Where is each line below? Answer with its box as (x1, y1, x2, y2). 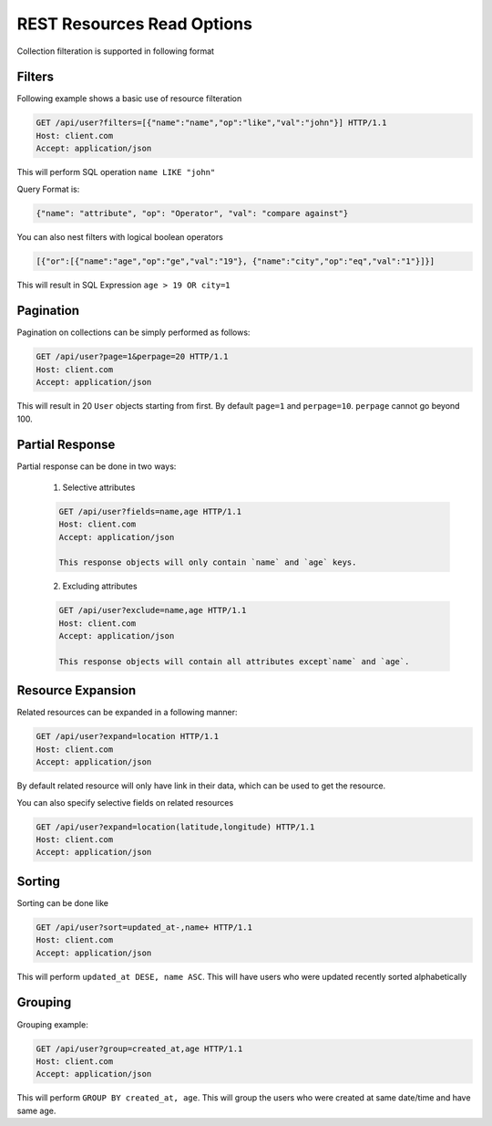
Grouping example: (16, 1018, 88, 1030)
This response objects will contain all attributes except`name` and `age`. (58, 656, 410, 666)
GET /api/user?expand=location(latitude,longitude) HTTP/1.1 (36, 821, 315, 832)
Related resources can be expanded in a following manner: (16, 707, 238, 718)
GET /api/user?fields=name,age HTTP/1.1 (58, 506, 241, 516)
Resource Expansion (16, 683, 137, 698)
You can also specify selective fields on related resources (16, 797, 234, 808)
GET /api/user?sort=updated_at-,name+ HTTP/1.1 (36, 922, 252, 933)
